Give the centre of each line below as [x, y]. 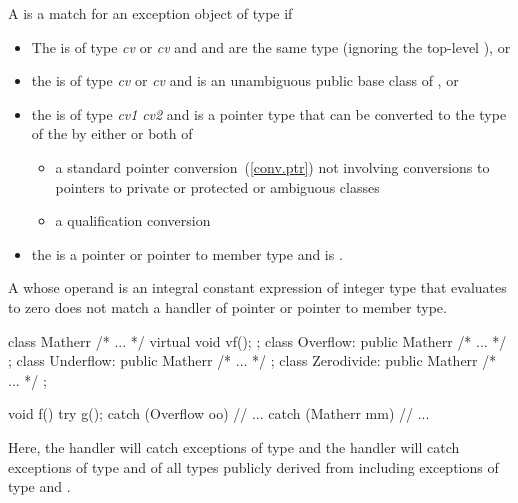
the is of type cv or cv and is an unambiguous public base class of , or [245, 80]
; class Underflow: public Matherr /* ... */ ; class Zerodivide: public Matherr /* [252, 360]
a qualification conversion [133, 220]
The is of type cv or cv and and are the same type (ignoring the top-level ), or [271, 46]
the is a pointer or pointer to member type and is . [187, 253]
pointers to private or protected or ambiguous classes [217, 186]
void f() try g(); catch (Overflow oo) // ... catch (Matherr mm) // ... [219, 413]
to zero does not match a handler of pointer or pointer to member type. [227, 306]
